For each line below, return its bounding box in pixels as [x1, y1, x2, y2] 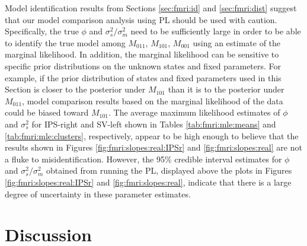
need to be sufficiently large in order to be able [130, 25, 301, 37]
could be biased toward [5, 106, 89, 119]
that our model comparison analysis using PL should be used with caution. [5, 13, 277, 25]
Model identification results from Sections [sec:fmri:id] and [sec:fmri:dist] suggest [5, 2, 297, 14]
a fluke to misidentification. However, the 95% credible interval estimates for [5, 152, 282, 165]
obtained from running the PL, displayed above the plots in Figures [46, 164, 292, 177]
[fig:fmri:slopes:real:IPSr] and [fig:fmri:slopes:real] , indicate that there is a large [5, 175, 292, 188]
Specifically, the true [5, 25, 79, 37]
